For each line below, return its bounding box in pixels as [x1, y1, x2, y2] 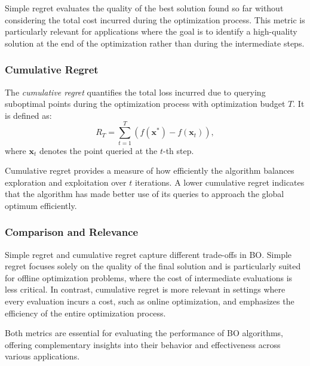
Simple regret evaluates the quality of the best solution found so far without [5, 2, 284, 14]
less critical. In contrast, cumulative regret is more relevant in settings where [5, 283, 286, 296]
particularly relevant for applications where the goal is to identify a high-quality [5, 25, 297, 38]
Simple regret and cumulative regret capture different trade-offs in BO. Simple [5, 248, 292, 260]
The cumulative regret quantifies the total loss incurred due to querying [5, 85, 266, 98]
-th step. [163, 144, 194, 156]
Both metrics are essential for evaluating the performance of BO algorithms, [5, 327, 284, 339]
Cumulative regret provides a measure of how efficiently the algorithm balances [5, 164, 294, 177]
